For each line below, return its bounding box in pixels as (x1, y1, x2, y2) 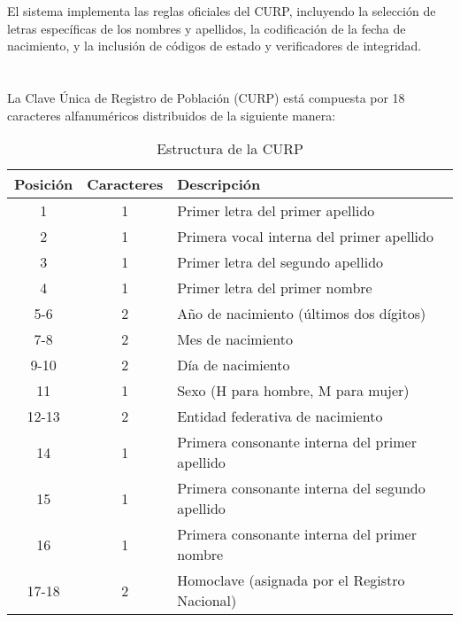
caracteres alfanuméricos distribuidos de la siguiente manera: (7, 105, 336, 124)
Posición (14, 174, 73, 195)
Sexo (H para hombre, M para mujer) (177, 380, 410, 401)
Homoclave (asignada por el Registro (177, 570, 405, 591)
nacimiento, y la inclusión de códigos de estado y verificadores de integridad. (7, 36, 422, 55)
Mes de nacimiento (177, 329, 293, 350)
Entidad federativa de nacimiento (177, 406, 383, 427)
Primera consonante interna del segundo (177, 478, 425, 499)
